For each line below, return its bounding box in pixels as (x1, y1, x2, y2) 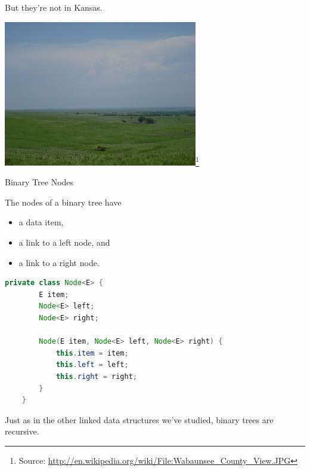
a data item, (18, 216, 64, 228)
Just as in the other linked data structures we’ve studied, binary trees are (5, 413, 274, 426)
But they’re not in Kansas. (5, 1, 103, 13)
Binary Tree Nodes (5, 176, 74, 188)
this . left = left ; (55, 360, 129, 369)
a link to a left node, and (18, 235, 110, 248)
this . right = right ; (55, 372, 137, 381)
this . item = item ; (55, 348, 129, 357)
